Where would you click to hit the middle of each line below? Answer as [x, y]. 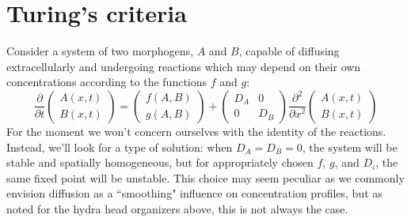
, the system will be [350, 147]
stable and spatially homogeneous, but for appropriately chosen [160, 162]
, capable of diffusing [289, 51]
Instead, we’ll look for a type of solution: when [120, 147]
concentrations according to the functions [107, 82]
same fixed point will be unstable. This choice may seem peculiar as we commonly [205, 177]
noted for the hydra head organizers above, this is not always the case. [177, 208]
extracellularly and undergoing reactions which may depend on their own [184, 66]
